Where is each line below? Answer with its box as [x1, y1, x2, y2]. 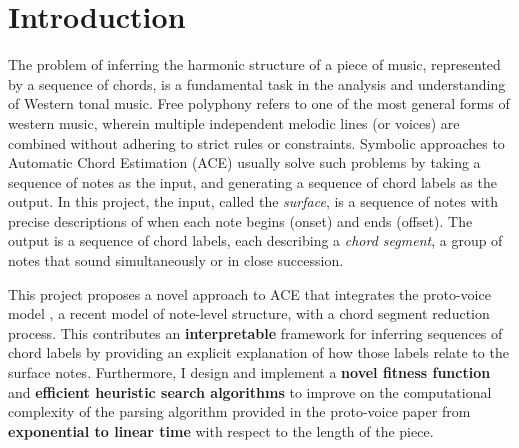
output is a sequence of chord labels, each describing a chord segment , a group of [8, 230, 503, 251]
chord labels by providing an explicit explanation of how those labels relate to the [8, 342, 509, 363]
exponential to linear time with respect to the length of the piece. [8, 420, 434, 441]
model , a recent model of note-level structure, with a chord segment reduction [8, 303, 490, 324]
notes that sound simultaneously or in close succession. [8, 250, 344, 271]
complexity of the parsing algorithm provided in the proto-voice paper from [8, 401, 471, 422]
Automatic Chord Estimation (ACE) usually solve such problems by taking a [8, 152, 481, 173]
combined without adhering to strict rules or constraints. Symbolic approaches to [8, 132, 505, 153]
